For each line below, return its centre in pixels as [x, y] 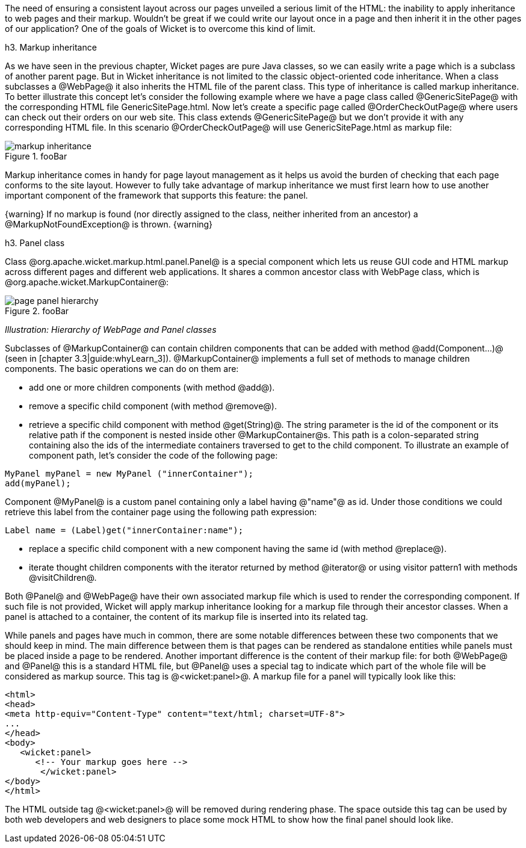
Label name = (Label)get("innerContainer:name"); [124, 530]
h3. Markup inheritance [51, 47]
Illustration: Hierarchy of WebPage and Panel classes [111, 330]
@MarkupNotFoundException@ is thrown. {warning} [109, 224]
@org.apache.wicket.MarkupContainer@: [87, 282]
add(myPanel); [38, 483]
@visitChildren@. [63, 577]
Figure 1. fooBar [36, 156]
